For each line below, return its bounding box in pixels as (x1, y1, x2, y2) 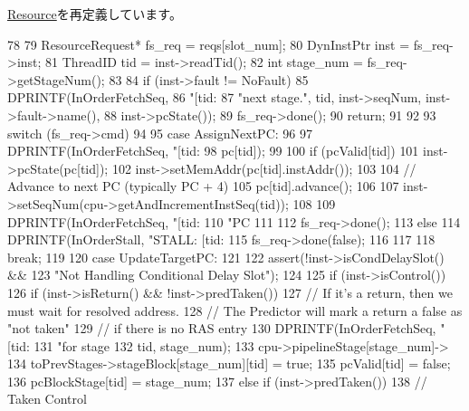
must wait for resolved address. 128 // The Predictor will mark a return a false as (7, 301, 463, 320)
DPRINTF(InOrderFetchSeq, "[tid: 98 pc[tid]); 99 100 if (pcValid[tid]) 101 (7, 141, 419, 160)
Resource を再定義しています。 (7, 5, 182, 23)
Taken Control (7, 389, 87, 408)
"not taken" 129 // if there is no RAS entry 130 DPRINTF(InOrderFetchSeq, (7, 319, 436, 338)
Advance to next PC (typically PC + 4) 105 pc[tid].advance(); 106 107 (7, 177, 399, 196)
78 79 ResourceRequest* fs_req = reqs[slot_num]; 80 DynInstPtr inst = (7, 34, 410, 53)
